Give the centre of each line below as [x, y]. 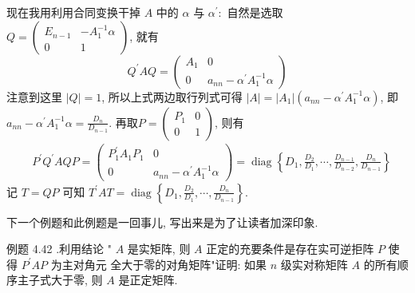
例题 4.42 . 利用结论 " [59, 249]
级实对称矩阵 [314, 264]
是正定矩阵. [148, 280]
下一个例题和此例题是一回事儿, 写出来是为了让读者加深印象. [162, 222]
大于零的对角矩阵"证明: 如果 [194, 264]
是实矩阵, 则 [159, 249]
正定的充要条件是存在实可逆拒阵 [290, 249]
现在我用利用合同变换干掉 [73, 12]
